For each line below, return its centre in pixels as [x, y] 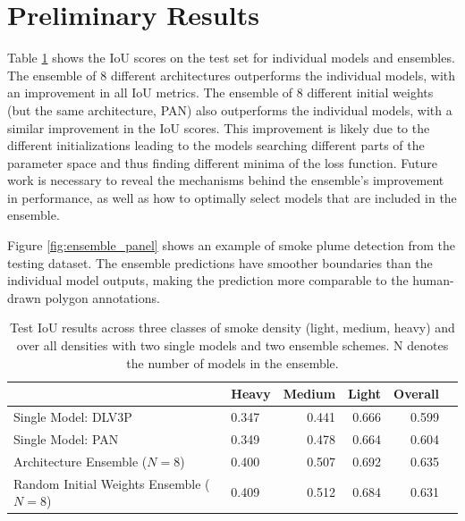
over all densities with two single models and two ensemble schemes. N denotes [232, 345]
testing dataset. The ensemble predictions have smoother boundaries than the [220, 262]
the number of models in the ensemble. [232, 362]
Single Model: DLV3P [73, 417]
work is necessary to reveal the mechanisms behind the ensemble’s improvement [226, 180]
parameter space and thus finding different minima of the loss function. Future [222, 162]
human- [433, 280]
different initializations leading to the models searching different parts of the [216, 145]
